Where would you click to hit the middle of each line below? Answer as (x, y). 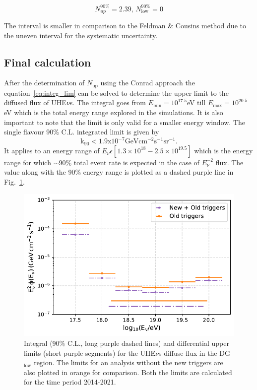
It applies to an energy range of (52, 150)
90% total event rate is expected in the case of (129, 162)
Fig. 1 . (14, 181)
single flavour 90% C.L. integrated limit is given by (82, 132)
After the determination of (44, 83)
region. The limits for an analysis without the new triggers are (128, 362)
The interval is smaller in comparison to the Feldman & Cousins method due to (125, 25)
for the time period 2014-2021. (70, 382)
